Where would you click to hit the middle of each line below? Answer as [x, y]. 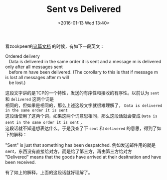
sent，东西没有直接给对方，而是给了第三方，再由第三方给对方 [69, 151]
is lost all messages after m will [37, 77]
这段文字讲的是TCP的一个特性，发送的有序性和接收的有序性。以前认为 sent [82, 92]
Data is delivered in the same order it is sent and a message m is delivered [85, 61]
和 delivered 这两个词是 [30, 99]
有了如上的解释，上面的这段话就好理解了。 [49, 172]
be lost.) [17, 83]
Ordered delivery [22, 56]
